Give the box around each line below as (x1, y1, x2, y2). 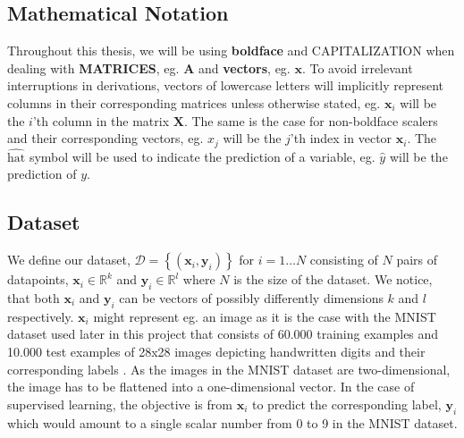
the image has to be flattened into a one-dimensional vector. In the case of (7, 377, 415, 396)
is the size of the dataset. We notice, (233, 270, 433, 289)
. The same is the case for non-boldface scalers (183, 111, 438, 130)
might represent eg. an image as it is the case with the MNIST (93, 307, 436, 325)
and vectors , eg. (198, 58, 291, 77)
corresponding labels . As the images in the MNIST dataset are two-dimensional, (7, 359, 451, 378)
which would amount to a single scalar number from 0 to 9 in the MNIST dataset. (7, 413, 458, 432)
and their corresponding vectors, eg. (7, 129, 204, 147)
